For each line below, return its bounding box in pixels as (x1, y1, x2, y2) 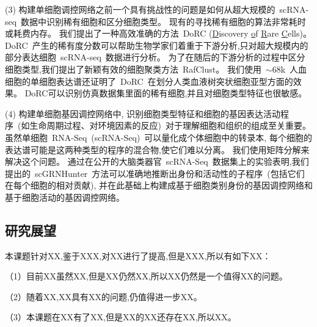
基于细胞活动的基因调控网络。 (5, 190, 125, 203)
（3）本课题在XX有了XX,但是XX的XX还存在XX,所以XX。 (5, 311, 236, 323)
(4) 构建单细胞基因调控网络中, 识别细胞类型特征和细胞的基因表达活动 (5, 107, 281, 120)
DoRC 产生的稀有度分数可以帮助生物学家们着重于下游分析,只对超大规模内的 (5, 38, 308, 51)
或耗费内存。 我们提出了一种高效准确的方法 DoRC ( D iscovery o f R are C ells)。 (5, 27, 312, 40)
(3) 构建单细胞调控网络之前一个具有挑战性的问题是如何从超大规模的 (5, 3, 275, 15)
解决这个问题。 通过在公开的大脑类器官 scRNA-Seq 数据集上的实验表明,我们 (5, 155, 309, 168)
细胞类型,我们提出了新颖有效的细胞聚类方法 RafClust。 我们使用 (5, 62, 261, 75)
